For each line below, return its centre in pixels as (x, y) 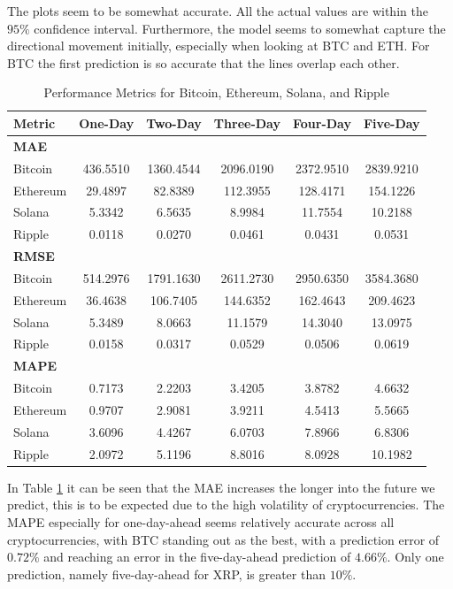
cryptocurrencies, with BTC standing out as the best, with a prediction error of (223, 539)
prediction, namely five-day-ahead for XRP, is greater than (166, 574)
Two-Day (174, 122)
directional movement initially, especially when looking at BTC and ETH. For (219, 46)
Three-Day (247, 122)
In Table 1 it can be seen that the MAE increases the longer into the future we (221, 487)
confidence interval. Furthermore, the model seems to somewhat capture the (240, 28)
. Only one (415, 557)
